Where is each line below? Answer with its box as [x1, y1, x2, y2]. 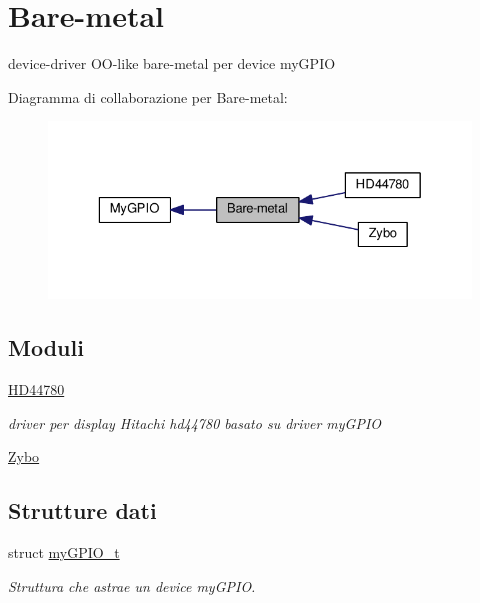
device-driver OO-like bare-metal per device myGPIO [8, 53, 336, 74]
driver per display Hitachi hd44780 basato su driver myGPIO [8, 412, 382, 433]
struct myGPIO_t [8, 542, 120, 563]
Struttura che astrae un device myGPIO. [8, 575, 256, 596]
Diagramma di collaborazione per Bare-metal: [8, 86, 288, 107]
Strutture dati [8, 495, 157, 526]
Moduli [8, 332, 84, 363]
